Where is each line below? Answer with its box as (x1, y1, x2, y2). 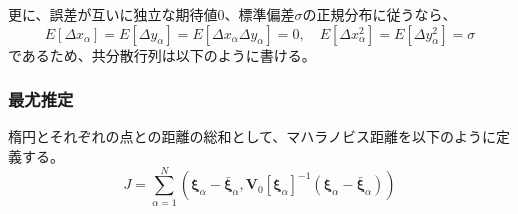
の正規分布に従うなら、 (302, 4, 457, 24)
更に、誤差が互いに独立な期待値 (8, 4, 218, 24)
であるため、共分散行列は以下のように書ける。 (8, 44, 316, 65)
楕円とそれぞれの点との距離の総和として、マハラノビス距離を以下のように (8, 126, 497, 147)
